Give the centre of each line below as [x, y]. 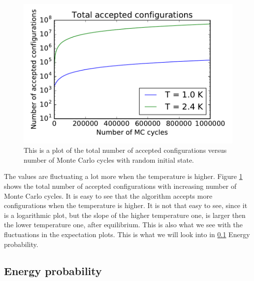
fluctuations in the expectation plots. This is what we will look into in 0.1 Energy [127, 234]
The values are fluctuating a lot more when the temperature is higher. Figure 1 [123, 176]
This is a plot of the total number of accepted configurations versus [125, 150]
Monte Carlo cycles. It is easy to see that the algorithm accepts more [108, 195]
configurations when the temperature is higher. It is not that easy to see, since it [126, 205]
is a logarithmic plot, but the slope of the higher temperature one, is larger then [125, 215]
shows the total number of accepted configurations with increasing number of [120, 186]
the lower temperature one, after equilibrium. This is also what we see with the [124, 225]
